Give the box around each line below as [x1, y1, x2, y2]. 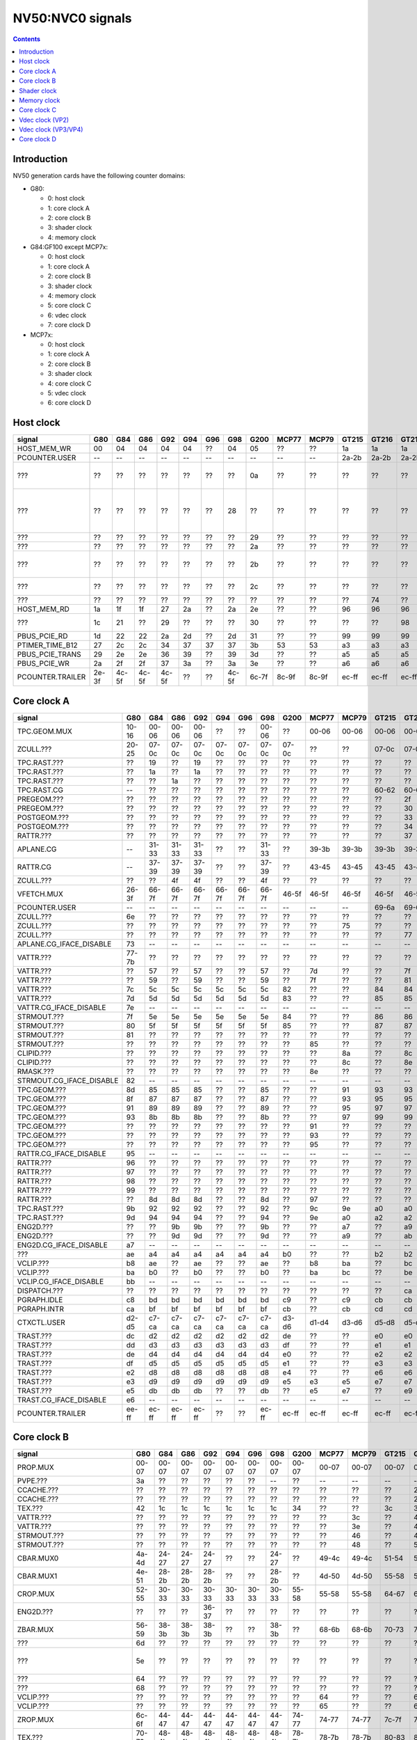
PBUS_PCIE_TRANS [17, 649, 81, 659]
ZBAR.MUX [17, 1625, 54, 1635]
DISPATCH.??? [17, 1286, 64, 1295]
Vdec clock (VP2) [19, 116, 69, 124]
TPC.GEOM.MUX [17, 726, 72, 736]
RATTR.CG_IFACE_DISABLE [17, 1148, 107, 1158]
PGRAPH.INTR [17, 1304, 64, 1313]
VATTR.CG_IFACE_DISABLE [17, 1002, 106, 1012]
